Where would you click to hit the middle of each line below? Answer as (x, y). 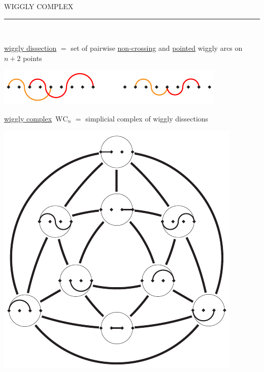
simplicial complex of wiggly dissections (147, 118)
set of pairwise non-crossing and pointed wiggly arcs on (157, 48)
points (32, 58)
